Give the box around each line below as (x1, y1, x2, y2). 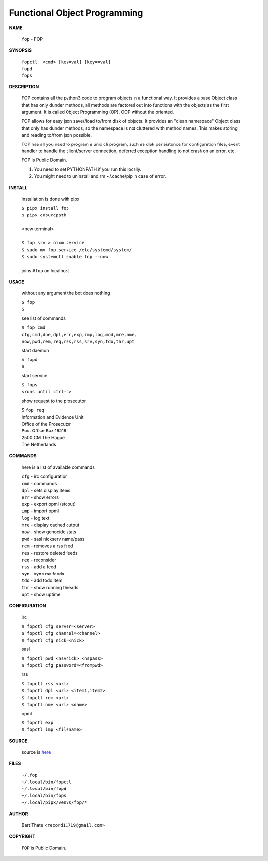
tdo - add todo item (21, 577, 63, 583)
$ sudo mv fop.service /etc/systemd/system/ (21, 247, 132, 253)
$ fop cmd (21, 325, 46, 330)
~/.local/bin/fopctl (21, 779, 72, 785)
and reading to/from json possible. (21, 132, 92, 138)
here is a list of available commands (21, 464, 95, 470)
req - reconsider (21, 557, 57, 563)
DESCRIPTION (9, 83, 39, 89)
